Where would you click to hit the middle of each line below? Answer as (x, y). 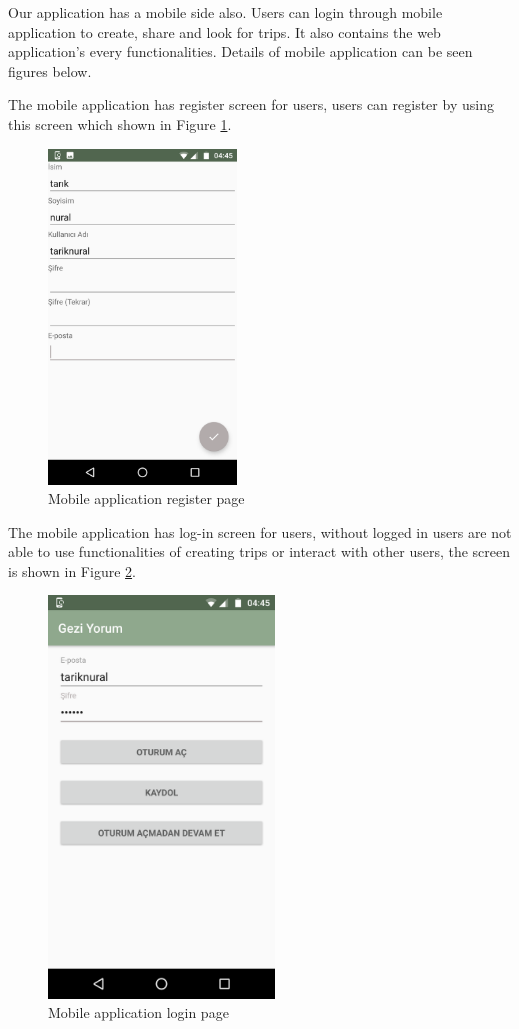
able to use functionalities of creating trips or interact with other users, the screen (259, 551)
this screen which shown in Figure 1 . (120, 123)
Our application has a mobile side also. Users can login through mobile (225, 12)
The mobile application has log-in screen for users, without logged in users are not (260, 531)
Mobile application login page (138, 1012)
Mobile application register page (146, 498)
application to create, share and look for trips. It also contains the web (224, 31)
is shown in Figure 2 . (72, 570)
